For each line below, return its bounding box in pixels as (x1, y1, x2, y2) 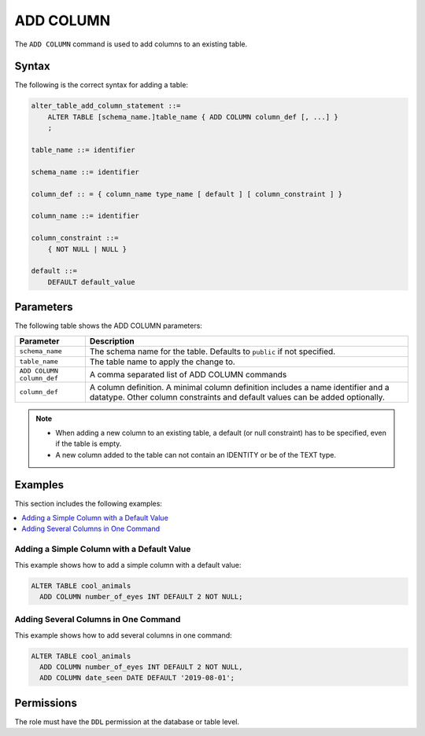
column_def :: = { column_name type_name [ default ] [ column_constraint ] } (31, 190, 342, 198)
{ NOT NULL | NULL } (47, 245, 128, 253)
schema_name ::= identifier (31, 167, 139, 176)
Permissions (14, 696, 78, 709)
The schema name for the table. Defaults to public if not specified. (89, 346, 336, 357)
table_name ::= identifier (31, 145, 135, 154)
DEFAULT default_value (47, 278, 135, 286)
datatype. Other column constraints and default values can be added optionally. (89, 392, 386, 403)
